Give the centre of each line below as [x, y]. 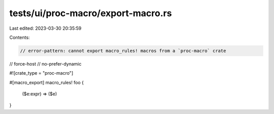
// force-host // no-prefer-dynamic [45, 64]
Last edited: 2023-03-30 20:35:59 [45, 28]
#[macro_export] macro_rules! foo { [46, 82]
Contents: [20, 37]
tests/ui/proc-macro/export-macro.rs [91, 13]
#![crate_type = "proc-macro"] [41, 73]
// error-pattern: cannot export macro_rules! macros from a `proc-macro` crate [123, 51]
